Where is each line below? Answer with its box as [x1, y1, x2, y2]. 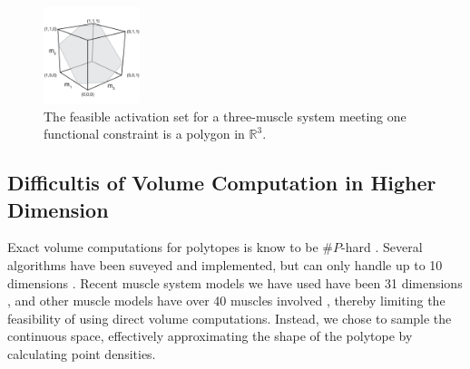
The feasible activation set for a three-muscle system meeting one [44, 106, 406, 125]
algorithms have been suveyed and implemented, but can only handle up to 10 [7, 255, 443, 274]
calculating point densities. [7, 344, 156, 363]
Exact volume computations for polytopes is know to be [7, 238, 318, 257]
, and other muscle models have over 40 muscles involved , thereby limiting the [7, 291, 446, 310]
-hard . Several [341, 238, 423, 257]
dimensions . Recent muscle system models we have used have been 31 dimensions [7, 273, 463, 292]
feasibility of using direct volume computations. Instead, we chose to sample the [7, 308, 452, 327]
